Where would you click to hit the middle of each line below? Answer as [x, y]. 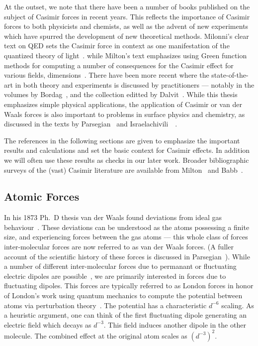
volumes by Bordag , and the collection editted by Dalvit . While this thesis [121, 94]
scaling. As [238, 305]
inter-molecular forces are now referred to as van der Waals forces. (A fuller [119, 247]
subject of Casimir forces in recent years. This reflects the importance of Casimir [127, 16]
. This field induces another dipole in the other [175, 324]
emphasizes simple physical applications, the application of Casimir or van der [123, 104]
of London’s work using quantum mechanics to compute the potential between [123, 295]
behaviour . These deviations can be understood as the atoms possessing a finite [127, 227]
